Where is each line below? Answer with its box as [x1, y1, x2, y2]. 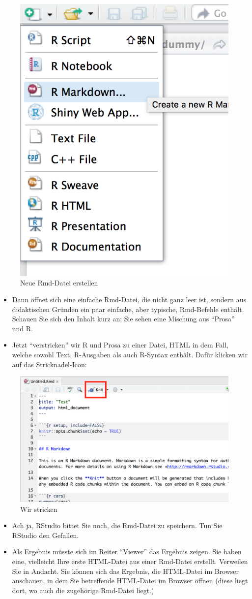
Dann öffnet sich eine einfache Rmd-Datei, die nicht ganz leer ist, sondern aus [12, 294, 246, 304]
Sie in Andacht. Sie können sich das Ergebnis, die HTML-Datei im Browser [12, 566, 239, 576]
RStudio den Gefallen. [12, 530, 79, 540]
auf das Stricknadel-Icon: [12, 359, 87, 369]
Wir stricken [20, 504, 57, 514]
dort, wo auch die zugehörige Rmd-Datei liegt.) [12, 585, 154, 595]
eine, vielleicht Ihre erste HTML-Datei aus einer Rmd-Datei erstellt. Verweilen [12, 556, 248, 566]
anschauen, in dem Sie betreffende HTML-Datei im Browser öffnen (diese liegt [12, 575, 248, 586]
